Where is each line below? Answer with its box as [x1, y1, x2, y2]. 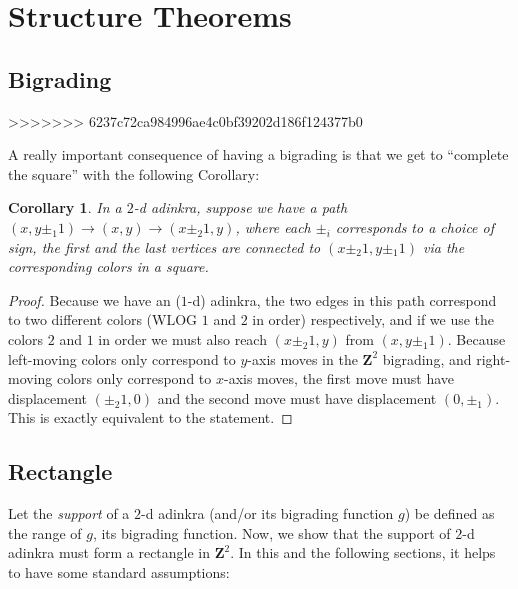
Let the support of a [8, 503, 130, 524]
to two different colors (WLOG [8, 309, 198, 330]
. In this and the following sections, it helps [230, 542, 496, 563]
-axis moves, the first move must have [223, 368, 455, 389]
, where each [235, 216, 311, 237]
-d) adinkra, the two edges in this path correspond [187, 289, 497, 310]
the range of [8, 522, 82, 543]
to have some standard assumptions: [8, 561, 230, 582]
